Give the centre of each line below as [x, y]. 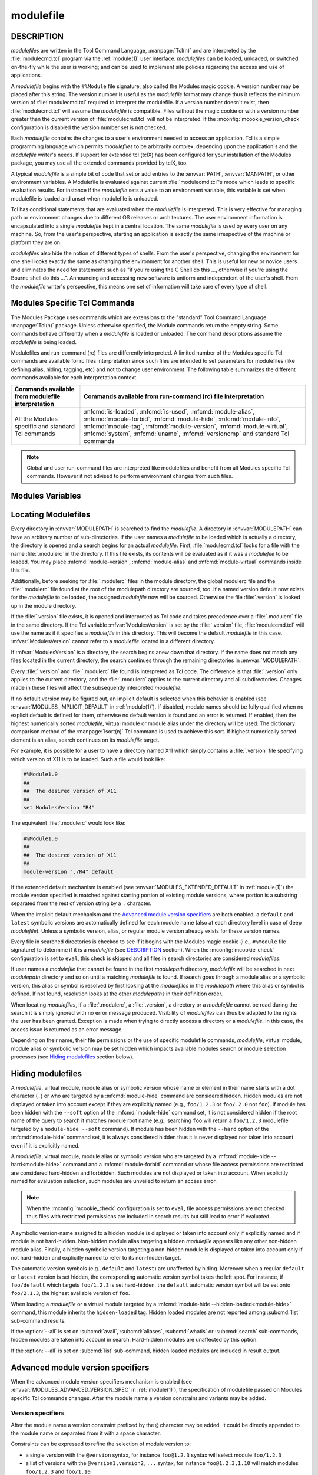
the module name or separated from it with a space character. [86, 1433]
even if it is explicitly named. [45, 1145]
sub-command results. [38, 1320]
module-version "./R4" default [69, 871]
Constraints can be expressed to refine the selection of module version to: [101, 1444]
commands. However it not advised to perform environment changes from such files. [130, 476]
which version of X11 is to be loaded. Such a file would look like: [88, 759]
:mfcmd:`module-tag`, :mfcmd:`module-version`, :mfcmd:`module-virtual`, [186, 426]
